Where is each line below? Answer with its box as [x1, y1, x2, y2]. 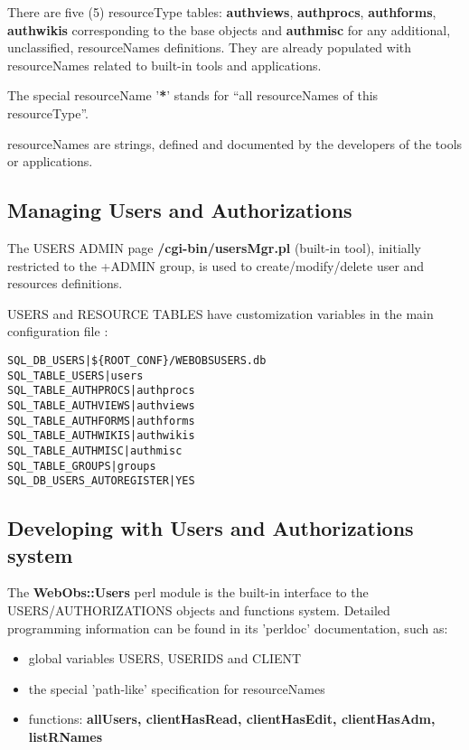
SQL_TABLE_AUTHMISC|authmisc [7, 444, 183, 457]
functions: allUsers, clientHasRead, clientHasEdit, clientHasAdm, [28, 709, 436, 728]
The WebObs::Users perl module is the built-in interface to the [7, 583, 369, 602]
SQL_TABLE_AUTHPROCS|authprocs [7, 384, 195, 398]
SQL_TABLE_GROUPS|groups [7, 459, 156, 473]
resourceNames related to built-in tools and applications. [7, 55, 322, 74]
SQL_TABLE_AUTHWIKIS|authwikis [7, 429, 195, 443]
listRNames [28, 727, 102, 745]
